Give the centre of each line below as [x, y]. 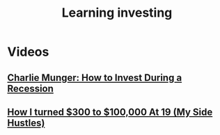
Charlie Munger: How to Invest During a [95, 78]
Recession [31, 88]
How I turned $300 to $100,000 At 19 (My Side [110, 112]
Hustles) [26, 123]
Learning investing [117, 13]
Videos [28, 52]
